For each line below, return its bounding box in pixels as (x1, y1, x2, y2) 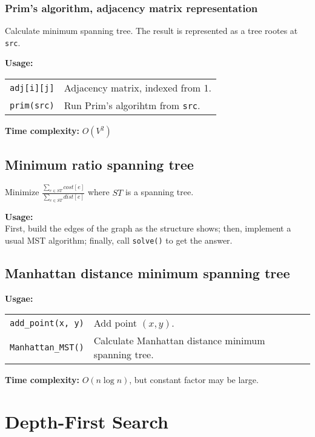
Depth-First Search (5, 409, 168, 434)
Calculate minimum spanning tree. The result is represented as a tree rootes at (5, 24, 298, 37)
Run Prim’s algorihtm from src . (64, 98, 201, 113)
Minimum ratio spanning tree (5, 155, 194, 174)
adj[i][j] (10, 82, 55, 93)
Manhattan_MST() (10, 342, 84, 353)
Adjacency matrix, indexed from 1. (64, 81, 211, 95)
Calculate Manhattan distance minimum (93, 333, 265, 348)
